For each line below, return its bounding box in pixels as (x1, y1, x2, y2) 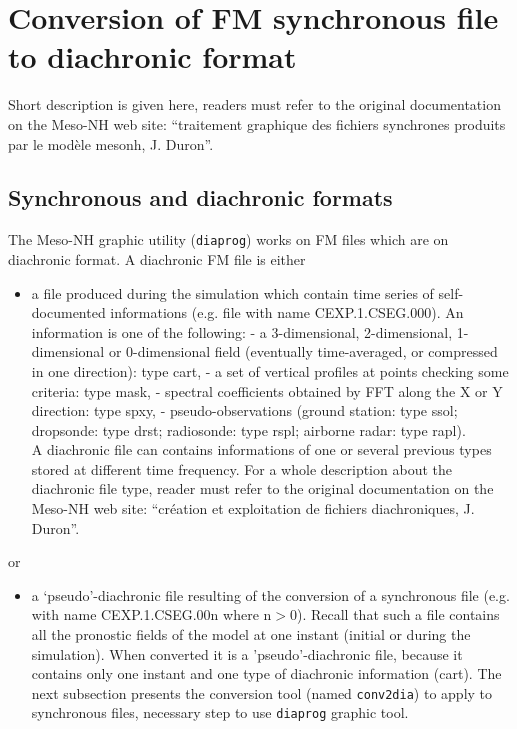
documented (31, 302, 106, 323)
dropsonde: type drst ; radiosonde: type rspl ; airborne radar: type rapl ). (31, 419, 466, 440)
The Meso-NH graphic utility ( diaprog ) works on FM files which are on (8, 229, 449, 250)
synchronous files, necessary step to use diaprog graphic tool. (31, 702, 409, 723)
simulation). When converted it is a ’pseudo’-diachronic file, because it (31, 643, 463, 664)
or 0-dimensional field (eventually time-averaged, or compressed (108, 341, 498, 362)
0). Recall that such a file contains (289, 604, 500, 625)
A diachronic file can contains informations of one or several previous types (31, 439, 492, 460)
